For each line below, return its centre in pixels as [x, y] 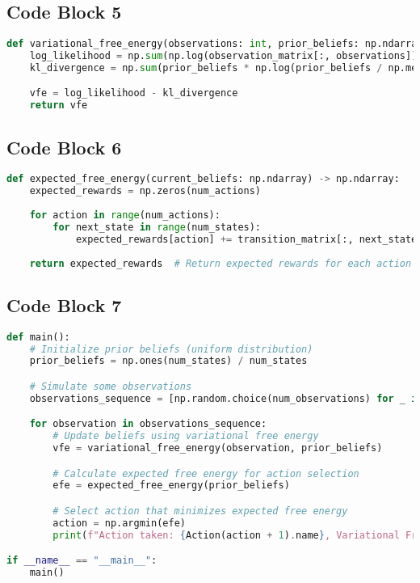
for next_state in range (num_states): [157, 227]
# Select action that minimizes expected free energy [200, 511]
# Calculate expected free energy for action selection [206, 473]
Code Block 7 [64, 304]
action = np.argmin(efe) [119, 523]
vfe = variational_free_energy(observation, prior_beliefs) [218, 448]
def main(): [38, 337]
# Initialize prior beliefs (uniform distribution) [171, 349]
